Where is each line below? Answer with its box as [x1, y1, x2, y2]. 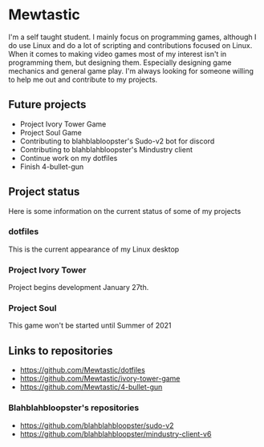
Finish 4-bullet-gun [19, 162, 84, 171]
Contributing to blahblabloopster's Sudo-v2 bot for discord [19, 136, 215, 146]
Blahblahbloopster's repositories [8, 402, 140, 413]
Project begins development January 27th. [8, 283, 149, 292]
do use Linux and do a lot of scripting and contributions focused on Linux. [8, 40, 253, 50]
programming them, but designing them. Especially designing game [8, 58, 232, 67]
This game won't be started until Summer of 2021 [8, 320, 172, 330]
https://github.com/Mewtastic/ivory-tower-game [19, 374, 181, 384]
